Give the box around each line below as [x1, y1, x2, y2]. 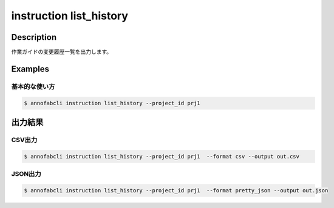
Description [11, 32, 57, 42]
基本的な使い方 [11, 82, 55, 91]
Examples [11, 63, 50, 74]
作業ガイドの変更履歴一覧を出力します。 [11, 48, 112, 56]
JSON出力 [11, 170, 42, 178]
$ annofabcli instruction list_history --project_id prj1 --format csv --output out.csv [24, 153, 300, 160]
